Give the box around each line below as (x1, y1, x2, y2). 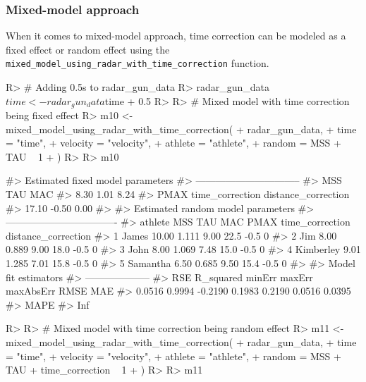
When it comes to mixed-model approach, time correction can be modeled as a (6, 28, 346, 43)
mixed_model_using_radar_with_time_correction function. (6, 56, 269, 70)
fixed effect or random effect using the (6, 42, 170, 56)
